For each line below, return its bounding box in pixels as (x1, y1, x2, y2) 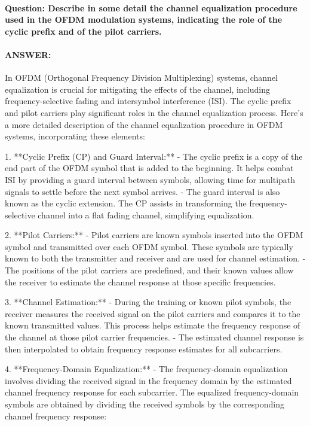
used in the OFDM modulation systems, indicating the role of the (5, 13, 283, 26)
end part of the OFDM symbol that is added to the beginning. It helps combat (5, 162, 294, 174)
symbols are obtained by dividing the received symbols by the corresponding (5, 398, 285, 410)
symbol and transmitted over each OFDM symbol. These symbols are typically (5, 240, 293, 252)
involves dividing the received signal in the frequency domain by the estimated (5, 374, 292, 387)
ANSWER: (5, 48, 51, 60)
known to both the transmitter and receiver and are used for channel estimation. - (5, 252, 306, 264)
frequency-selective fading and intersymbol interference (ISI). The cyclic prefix (5, 95, 291, 107)
